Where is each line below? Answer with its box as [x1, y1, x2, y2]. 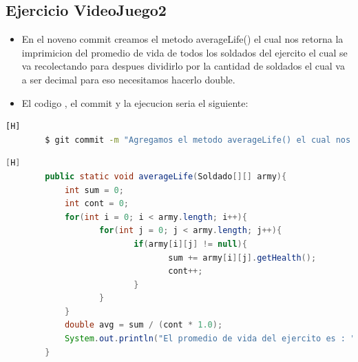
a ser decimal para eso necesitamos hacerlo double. [21, 72, 235, 86]
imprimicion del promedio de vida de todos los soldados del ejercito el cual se [21, 45, 348, 59]
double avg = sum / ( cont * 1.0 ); [64, 320, 223, 330]
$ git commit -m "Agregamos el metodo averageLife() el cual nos [45, 134, 351, 145]
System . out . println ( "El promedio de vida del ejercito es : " [64, 334, 356, 344]
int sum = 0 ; [64, 185, 124, 195]
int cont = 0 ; [64, 199, 129, 209]
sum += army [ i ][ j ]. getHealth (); [168, 252, 317, 263]
